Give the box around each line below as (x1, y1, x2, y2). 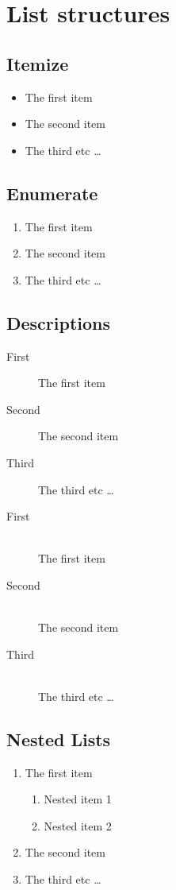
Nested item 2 (44, 817, 112, 834)
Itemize (6, 51, 69, 75)
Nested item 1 (44, 791, 112, 807)
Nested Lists (6, 726, 111, 751)
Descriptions (6, 310, 111, 335)
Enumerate (6, 180, 98, 205)
